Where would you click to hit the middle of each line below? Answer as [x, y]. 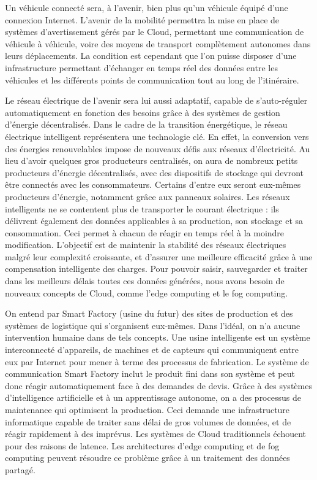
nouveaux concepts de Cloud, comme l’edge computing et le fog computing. [147, 292]
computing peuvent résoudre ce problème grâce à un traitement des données [147, 458]
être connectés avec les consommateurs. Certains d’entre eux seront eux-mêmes [153, 184]
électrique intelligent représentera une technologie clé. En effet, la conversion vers [157, 136]
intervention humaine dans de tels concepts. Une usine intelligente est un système [158, 337]
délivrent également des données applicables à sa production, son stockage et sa [154, 221]
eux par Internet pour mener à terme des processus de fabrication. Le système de [157, 361]
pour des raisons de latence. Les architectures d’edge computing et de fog [142, 445]
